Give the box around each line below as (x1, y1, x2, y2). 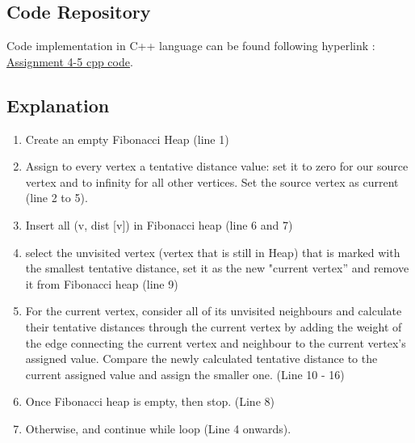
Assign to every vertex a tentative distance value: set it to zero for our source (25, 158, 409, 175)
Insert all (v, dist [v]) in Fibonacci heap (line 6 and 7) (25, 216, 293, 233)
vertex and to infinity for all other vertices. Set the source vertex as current (25, 173, 399, 190)
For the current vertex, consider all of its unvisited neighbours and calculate (25, 302, 402, 319)
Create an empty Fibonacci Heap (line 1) (25, 130, 229, 147)
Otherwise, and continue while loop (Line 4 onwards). (25, 420, 291, 437)
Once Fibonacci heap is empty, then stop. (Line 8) (25, 393, 275, 410)
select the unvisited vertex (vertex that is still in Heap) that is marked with (25, 243, 400, 260)
